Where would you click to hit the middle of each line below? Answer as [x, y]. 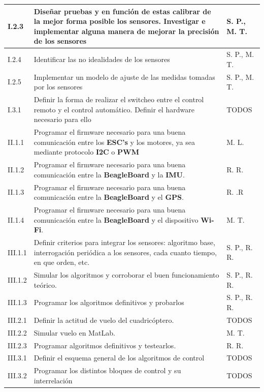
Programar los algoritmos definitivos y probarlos [109, 302]
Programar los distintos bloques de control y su [107, 370]
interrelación [53, 380]
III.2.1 [17, 320]
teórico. [45, 284]
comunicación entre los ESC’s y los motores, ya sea [114, 142]
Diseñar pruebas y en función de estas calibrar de [122, 11]
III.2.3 [17, 345]
